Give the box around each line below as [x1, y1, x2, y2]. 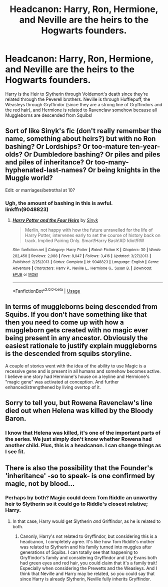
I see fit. [5, 448, 25, 455]
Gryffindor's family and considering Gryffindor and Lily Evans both [19, 554, 157, 560]
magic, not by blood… [5, 479, 75, 488]
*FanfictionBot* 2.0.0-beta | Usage [12, 287, 80, 294]
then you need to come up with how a [5, 318, 124, 327]
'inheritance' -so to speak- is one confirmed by [5, 471, 155, 480]
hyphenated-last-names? [5, 166, 86, 174]
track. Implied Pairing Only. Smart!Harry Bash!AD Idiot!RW [24, 238, 144, 244]
